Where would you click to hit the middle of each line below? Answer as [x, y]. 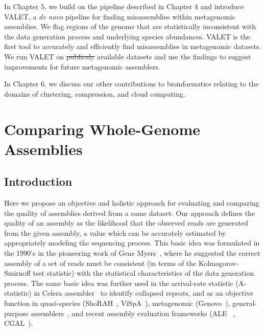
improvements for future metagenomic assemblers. [82, 66]
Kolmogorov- [219, 263]
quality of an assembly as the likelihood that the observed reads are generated [126, 223]
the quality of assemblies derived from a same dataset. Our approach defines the [129, 213]
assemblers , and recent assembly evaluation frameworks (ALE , [133, 313]
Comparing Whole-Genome [102, 129]
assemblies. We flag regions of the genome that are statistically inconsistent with [130, 26]
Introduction [38, 181]
